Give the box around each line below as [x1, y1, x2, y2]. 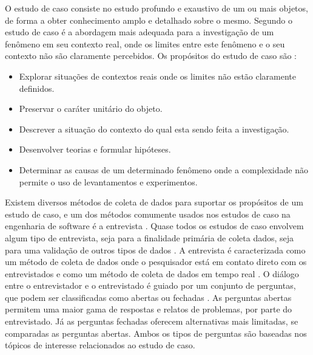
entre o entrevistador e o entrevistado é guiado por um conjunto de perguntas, [5, 279, 296, 292]
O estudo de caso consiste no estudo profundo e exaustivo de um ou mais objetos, [5, 2, 308, 14]
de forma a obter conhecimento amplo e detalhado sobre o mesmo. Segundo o [5, 13, 292, 26]
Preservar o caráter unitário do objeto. [19, 102, 163, 115]
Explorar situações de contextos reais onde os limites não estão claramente [19, 69, 297, 82]
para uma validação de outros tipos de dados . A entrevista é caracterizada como [5, 243, 306, 256]
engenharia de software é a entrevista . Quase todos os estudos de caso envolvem [5, 219, 304, 232]
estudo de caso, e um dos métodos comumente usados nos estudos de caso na [5, 207, 291, 220]
